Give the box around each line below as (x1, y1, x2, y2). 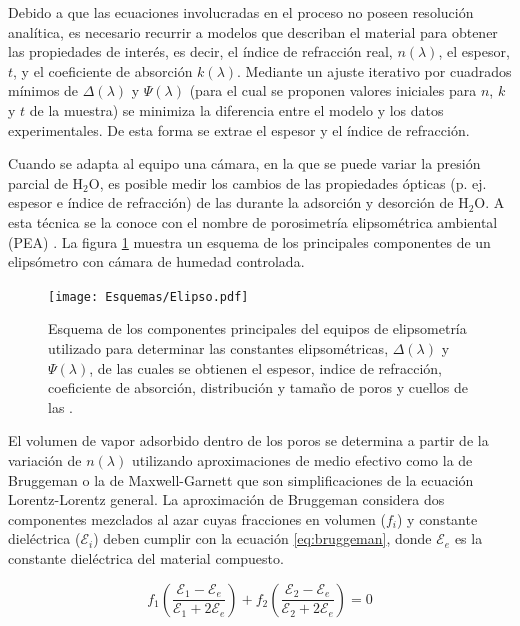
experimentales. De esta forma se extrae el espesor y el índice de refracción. (8, 119, 470, 140)
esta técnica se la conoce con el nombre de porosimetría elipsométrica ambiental (8, 211, 498, 232)
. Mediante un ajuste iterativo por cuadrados (237, 60, 512, 81)
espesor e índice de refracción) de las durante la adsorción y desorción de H (8, 192, 469, 213)
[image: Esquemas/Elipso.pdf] (48, 289, 249, 304)
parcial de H (8, 172, 84, 193)
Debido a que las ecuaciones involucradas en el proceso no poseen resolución (8, 2, 474, 22)
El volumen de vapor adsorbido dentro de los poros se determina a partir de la (8, 430, 489, 451)
